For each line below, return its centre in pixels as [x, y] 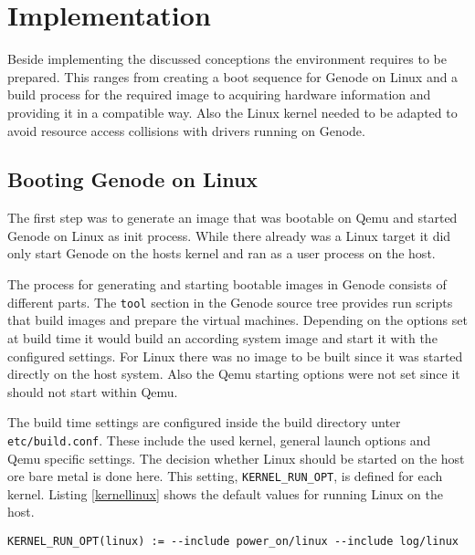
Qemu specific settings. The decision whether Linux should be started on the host [236, 458]
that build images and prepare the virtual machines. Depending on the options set [237, 320]
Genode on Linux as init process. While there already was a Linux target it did [229, 235]
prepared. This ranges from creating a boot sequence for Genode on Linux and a [233, 76]
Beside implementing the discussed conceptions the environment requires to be [227, 59]
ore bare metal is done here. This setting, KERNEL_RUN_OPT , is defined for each [225, 476]
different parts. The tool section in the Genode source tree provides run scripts [230, 302]
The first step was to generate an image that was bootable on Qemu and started [232, 218]
